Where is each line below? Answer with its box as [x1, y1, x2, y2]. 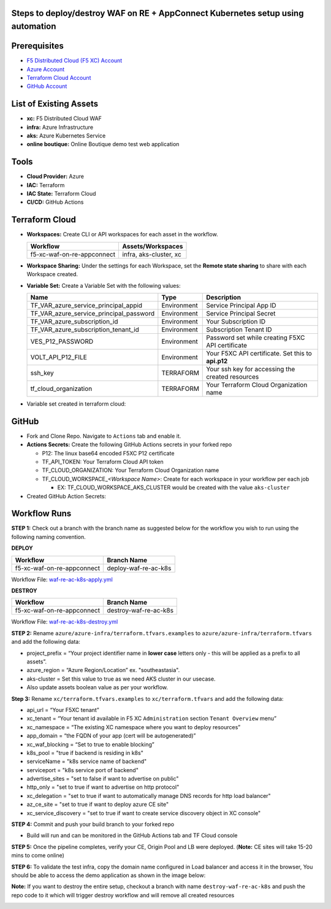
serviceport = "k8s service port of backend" [26, 766, 139, 773]
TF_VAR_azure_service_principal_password [30, 309, 155, 317]
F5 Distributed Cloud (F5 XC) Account [26, 57, 123, 64]
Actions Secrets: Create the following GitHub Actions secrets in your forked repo [26, 441, 232, 448]
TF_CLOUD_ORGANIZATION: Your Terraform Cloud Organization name [42, 466, 219, 474]
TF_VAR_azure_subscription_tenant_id [30, 325, 139, 334]
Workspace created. [26, 271, 78, 278]
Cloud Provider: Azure [26, 172, 84, 180]
